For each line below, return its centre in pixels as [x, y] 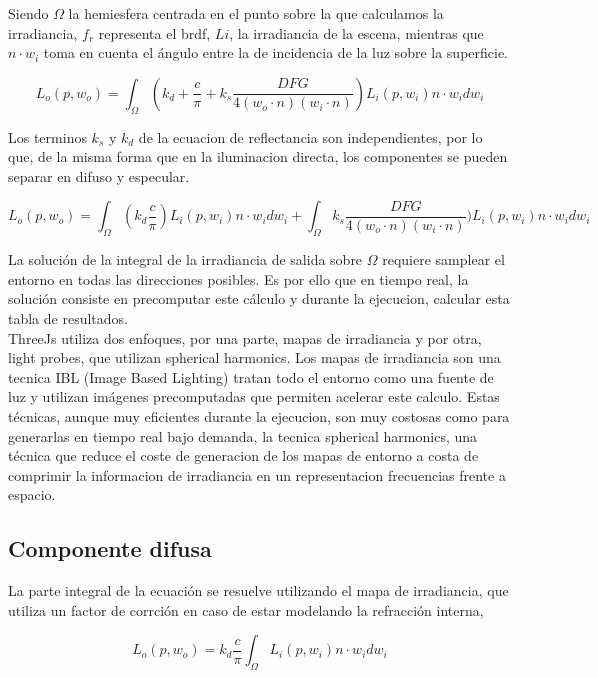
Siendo [28, 13]
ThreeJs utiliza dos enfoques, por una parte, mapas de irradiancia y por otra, [245, 337]
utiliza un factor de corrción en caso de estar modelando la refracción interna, [246, 609]
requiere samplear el [443, 259]
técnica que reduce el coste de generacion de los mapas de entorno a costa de [243, 455]
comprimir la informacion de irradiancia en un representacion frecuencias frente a [257, 474]
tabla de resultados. [68, 317]
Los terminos [47, 136]
